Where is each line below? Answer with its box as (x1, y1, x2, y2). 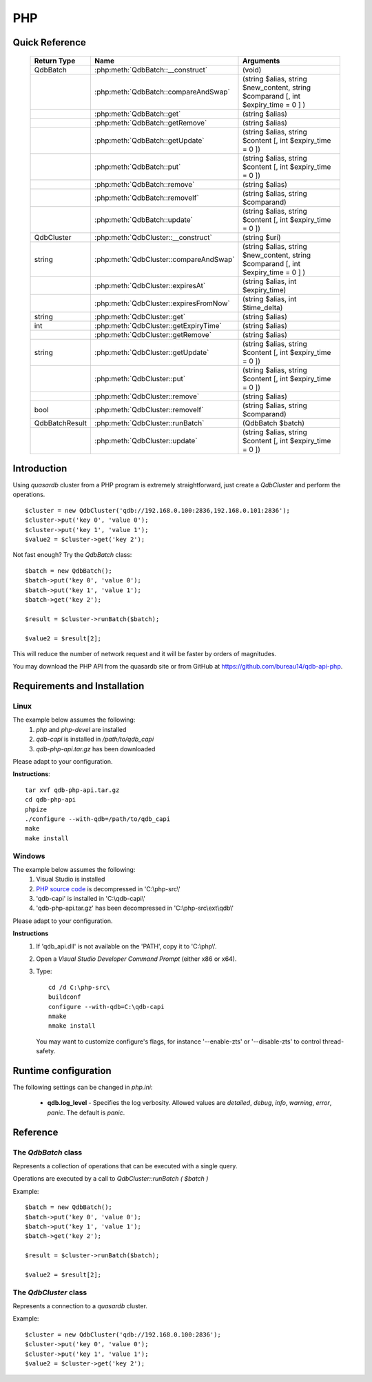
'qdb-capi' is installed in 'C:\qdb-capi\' (36, 895, 146, 903)
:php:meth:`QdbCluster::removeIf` (94, 405, 204, 414)
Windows (12, 851, 45, 861)
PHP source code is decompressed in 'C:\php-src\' (36, 884, 180, 893)
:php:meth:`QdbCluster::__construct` (94, 232, 213, 242)
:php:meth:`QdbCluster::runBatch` (94, 418, 205, 427)
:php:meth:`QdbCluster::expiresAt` (94, 281, 206, 290)
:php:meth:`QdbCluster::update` (94, 436, 198, 445)
